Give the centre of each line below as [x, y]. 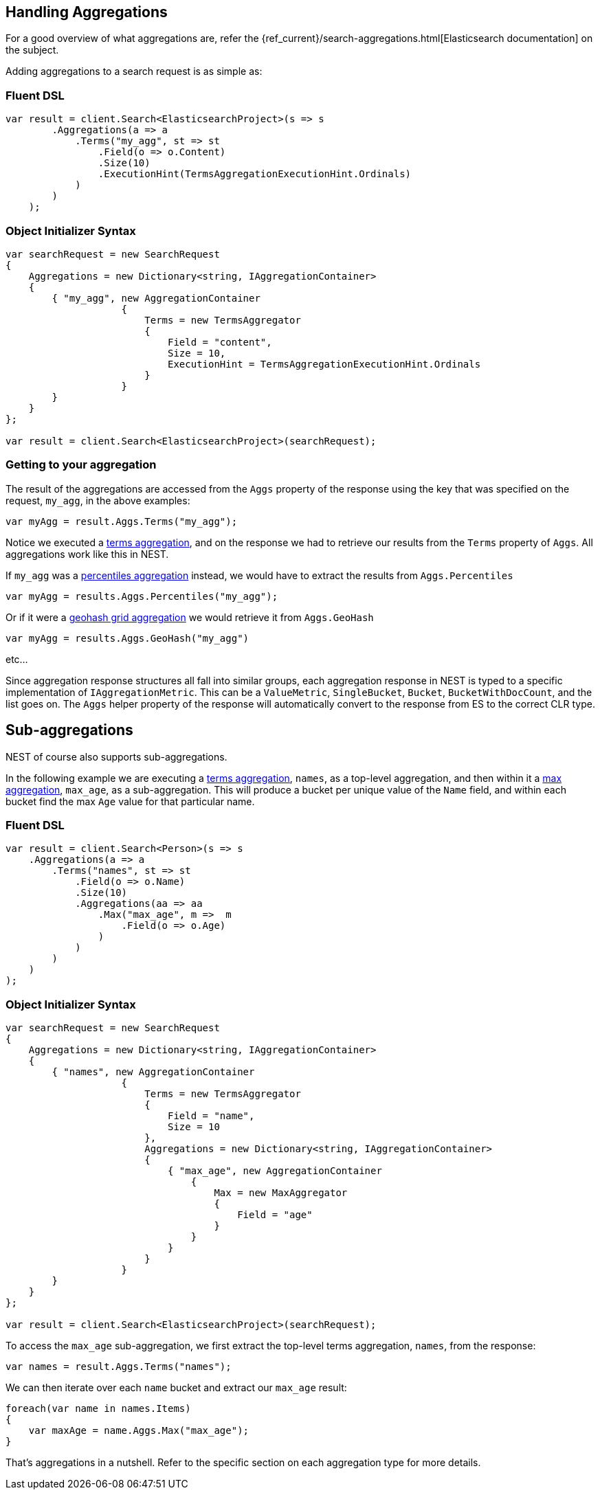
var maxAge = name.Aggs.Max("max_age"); [139, 1431]
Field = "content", [220, 342]
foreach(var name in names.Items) [98, 1409]
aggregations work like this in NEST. [87, 554]
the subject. [32, 50]
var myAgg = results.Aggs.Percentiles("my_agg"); [142, 596]
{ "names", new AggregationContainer [153, 1072]
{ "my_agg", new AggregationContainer [156, 298]
